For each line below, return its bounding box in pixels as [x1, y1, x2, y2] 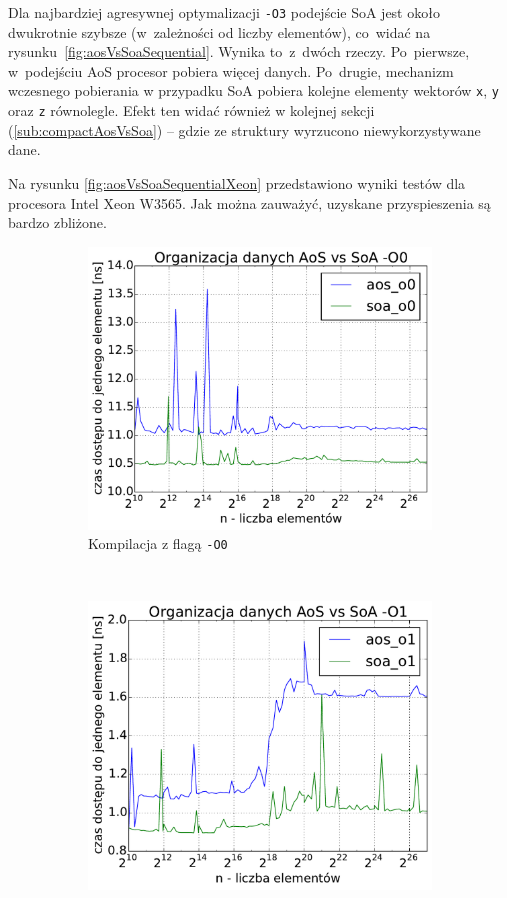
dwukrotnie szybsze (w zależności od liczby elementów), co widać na [8, 21, 431, 42]
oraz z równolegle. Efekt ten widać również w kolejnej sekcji [8, 100, 375, 121]
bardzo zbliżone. [8, 212, 107, 233]
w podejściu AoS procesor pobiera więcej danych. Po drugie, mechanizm [8, 60, 454, 81]
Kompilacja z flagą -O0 [88, 533, 228, 554]
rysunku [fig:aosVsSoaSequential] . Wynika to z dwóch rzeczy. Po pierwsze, [8, 41, 470, 62]
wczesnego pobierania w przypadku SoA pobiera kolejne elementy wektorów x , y [8, 80, 499, 101]
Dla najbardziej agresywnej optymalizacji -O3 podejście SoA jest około [8, 2, 440, 22]
